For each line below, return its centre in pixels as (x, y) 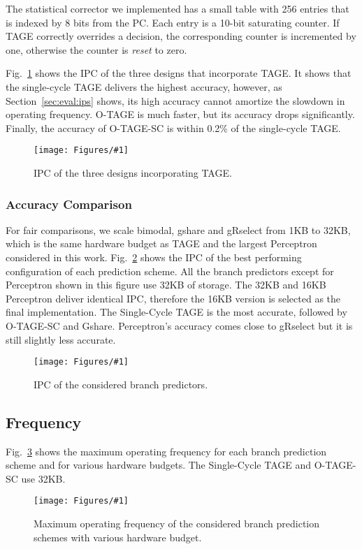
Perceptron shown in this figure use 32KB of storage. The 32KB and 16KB (166, 285)
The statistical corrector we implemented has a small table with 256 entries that (178, 8)
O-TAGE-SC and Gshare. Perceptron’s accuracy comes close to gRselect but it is (179, 325)
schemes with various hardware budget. (118, 537)
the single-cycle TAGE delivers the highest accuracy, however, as (144, 86)
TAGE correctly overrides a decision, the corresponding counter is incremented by (181, 36)
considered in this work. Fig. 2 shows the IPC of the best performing (154, 257)
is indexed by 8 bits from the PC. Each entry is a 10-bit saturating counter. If (173, 22)
